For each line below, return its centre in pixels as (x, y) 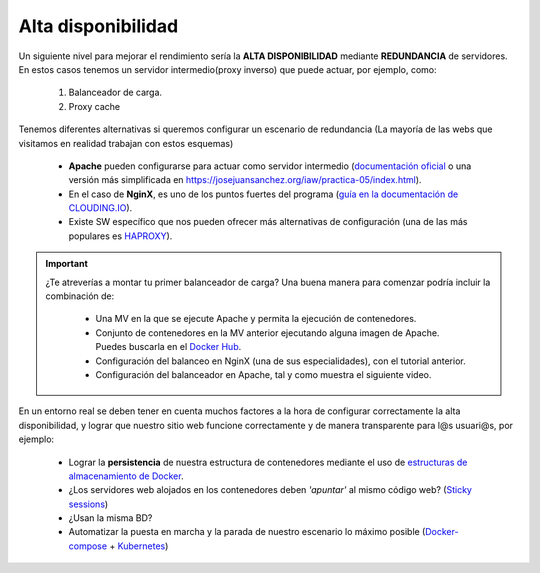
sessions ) (88, 504)
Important (67, 264)
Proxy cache (94, 106)
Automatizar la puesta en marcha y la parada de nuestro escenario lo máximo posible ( (247, 532)
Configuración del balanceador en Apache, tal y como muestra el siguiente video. (263, 374)
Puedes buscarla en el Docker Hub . (168, 347)
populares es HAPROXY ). (120, 236)
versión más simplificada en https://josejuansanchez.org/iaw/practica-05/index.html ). (245, 180)
